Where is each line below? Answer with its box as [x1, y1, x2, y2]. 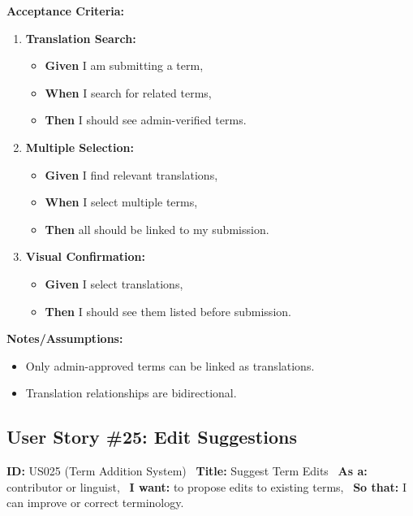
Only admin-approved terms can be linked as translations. [25, 357, 315, 374]
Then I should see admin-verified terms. [45, 111, 247, 128]
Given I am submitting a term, [45, 57, 204, 74]
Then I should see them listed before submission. [45, 302, 291, 319]
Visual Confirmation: [25, 248, 146, 265]
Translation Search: [25, 29, 136, 46]
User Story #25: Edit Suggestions [6, 424, 297, 449]
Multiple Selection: [25, 138, 134, 155]
